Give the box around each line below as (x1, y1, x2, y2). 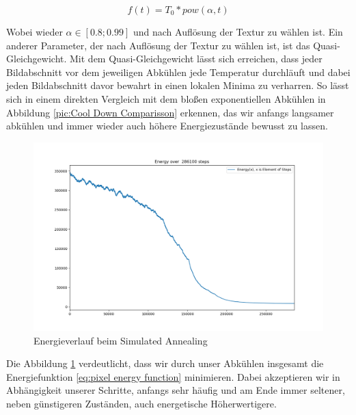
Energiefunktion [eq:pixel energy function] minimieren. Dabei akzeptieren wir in (6, 369, 340, 383)
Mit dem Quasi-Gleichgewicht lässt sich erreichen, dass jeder (70, 51, 323, 66)
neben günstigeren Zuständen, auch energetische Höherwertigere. (6, 397, 277, 411)
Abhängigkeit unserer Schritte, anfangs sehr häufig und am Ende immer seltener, (6, 383, 345, 397)
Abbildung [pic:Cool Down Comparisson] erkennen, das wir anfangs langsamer (6, 105, 334, 119)
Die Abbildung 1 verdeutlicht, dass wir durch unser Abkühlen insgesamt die (6, 356, 324, 370)
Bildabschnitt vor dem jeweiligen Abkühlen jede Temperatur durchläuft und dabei (6, 64, 351, 79)
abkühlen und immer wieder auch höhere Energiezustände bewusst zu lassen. (6, 118, 328, 133)
